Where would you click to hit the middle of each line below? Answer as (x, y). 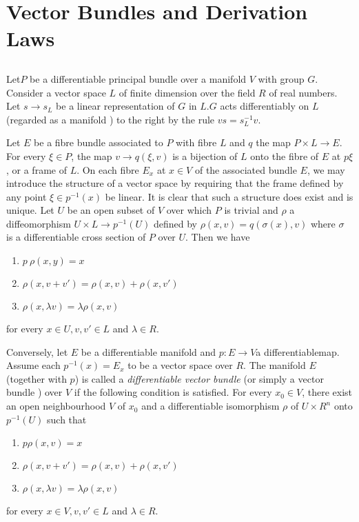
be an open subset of (111, 210)
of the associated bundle (246, 169)
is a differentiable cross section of (76, 237)
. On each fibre (108, 169)
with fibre (196, 142)
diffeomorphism (39, 223)
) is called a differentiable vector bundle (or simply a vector (199, 378)
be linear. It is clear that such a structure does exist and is (229, 196)
